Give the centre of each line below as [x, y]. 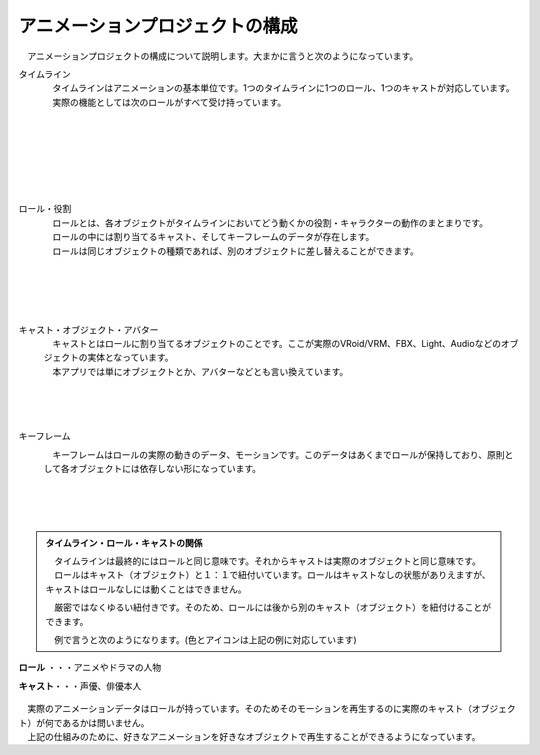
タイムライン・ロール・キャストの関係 [124, 542]
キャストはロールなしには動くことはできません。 [146, 589]
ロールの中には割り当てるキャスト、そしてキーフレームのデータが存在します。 [213, 237]
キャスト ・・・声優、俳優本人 [80, 686]
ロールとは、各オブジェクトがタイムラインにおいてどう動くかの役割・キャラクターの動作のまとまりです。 [270, 222]
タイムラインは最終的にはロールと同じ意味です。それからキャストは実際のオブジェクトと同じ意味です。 [267, 561]
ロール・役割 [45, 209]
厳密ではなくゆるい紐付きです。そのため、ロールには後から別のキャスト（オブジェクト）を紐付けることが [272, 607]
